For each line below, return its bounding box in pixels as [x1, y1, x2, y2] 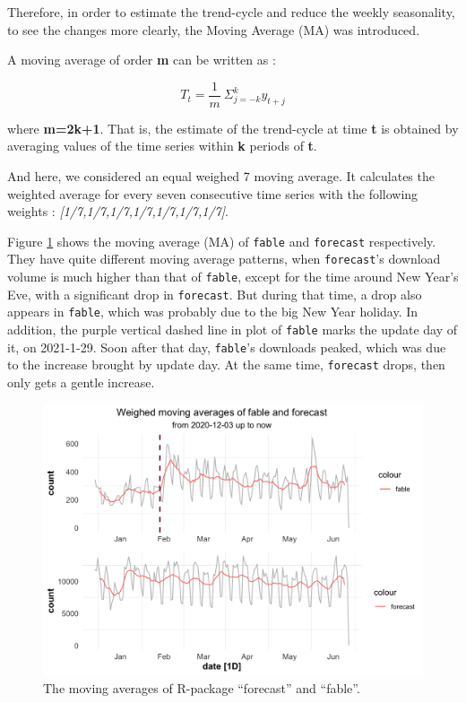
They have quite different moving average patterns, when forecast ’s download [7, 249, 441, 268]
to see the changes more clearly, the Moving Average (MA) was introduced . [7, 20, 420, 39]
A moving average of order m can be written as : [7, 50, 276, 69]
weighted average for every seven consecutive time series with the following [7, 184, 419, 203]
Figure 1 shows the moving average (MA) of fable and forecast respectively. [7, 231, 436, 250]
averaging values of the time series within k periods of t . [7, 136, 317, 155]
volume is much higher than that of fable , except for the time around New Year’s [7, 267, 459, 286]
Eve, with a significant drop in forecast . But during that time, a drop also [7, 284, 422, 303]
